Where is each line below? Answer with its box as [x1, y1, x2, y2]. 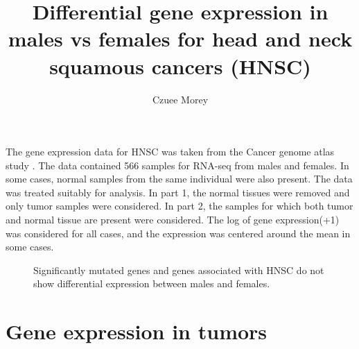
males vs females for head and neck [8, 24, 353, 53]
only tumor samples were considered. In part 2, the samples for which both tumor [6, 198, 353, 213]
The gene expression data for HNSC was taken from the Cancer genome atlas [6, 144, 335, 159]
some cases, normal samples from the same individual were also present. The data [6, 171, 353, 186]
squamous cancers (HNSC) [49, 51, 311, 80]
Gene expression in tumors [6, 317, 268, 346]
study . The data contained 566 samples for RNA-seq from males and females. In [6, 158, 349, 172]
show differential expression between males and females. [33, 276, 270, 291]
